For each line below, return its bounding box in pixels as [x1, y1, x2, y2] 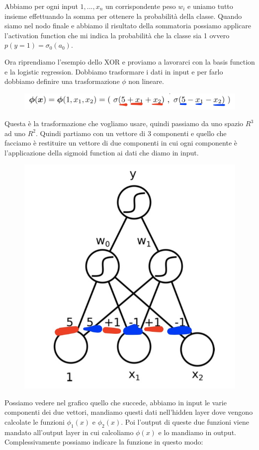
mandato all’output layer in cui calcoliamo [4, 427, 134, 437]
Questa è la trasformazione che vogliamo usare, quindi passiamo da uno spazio [4, 118, 244, 129]
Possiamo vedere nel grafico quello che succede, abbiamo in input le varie [4, 397, 227, 407]
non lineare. [128, 76, 164, 86]
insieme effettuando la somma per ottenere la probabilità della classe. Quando [4, 10, 242, 21]
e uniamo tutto [187, 1, 233, 11]
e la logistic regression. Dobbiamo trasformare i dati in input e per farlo [4, 66, 223, 76]
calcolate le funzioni [4, 416, 65, 427]
